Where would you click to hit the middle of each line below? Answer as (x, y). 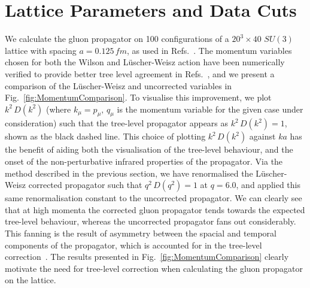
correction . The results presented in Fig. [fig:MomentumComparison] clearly (147, 257)
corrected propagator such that (85, 185)
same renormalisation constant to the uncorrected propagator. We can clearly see (154, 198)
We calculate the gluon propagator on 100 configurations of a (117, 39)
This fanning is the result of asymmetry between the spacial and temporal (141, 233)
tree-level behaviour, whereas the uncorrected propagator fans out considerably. (151, 221)
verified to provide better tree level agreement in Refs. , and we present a (140, 73)
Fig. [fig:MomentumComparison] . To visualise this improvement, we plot (138, 97)
